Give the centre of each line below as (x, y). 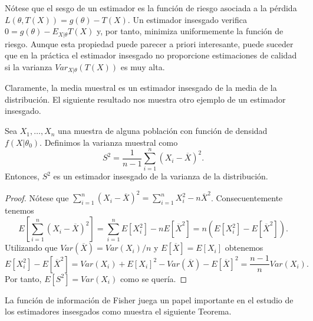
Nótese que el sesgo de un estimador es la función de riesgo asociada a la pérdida (151, 8)
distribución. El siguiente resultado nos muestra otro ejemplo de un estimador (145, 99)
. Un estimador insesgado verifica (187, 19)
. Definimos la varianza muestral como (109, 142)
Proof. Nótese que (37, 197)
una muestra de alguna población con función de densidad (163, 131)
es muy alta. (143, 66)
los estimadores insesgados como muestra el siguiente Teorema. (118, 311)
